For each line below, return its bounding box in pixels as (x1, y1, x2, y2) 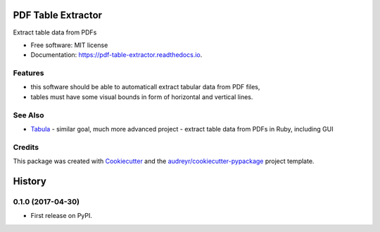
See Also (13, 110, 44, 120)
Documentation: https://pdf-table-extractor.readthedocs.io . (30, 51, 203, 59)
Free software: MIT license (30, 41, 108, 49)
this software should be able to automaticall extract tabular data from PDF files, (30, 83, 260, 91)
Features (13, 68, 44, 78)
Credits (13, 142, 39, 152)
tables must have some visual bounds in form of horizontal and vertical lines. (30, 92, 253, 101)
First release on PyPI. (30, 212, 93, 220)
